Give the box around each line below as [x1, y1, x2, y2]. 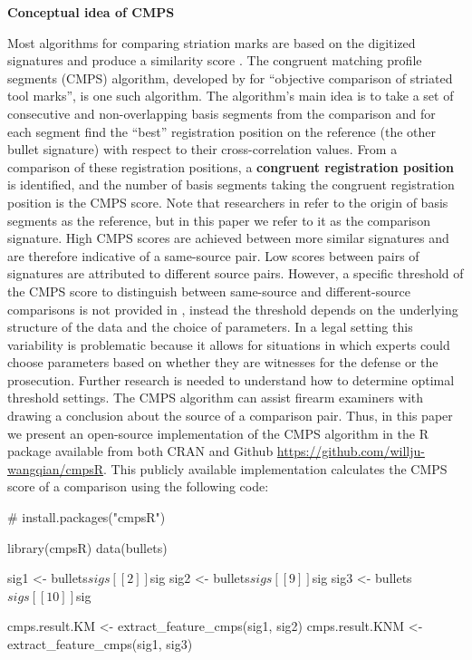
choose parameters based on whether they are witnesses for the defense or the [7, 353, 438, 372]
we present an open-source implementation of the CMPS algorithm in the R [7, 423, 429, 442]
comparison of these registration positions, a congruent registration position [7, 157, 455, 176]
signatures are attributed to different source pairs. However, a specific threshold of [7, 264, 464, 283]
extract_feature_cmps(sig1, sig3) [7, 635, 193, 653]
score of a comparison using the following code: [7, 477, 269, 496]
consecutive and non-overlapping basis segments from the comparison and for [7, 103, 436, 122]
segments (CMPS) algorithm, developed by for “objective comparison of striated [7, 68, 453, 87]
